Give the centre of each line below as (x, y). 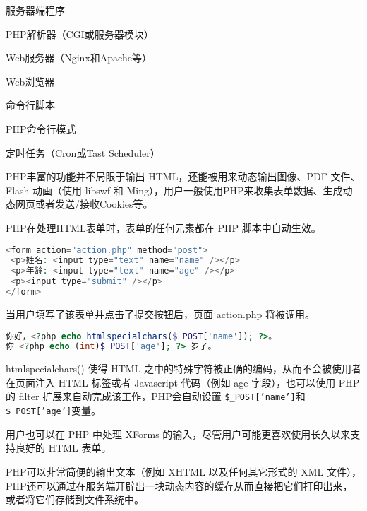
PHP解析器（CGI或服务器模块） (80, 34)
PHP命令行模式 (41, 128)
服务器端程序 (35, 10)
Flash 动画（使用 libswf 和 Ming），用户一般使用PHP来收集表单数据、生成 (174, 190)
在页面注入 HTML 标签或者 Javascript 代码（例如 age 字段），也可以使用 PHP (183, 382)
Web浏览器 (30, 81)
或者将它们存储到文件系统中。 (75, 499)
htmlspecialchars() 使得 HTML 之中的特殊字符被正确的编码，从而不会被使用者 (183, 369)
